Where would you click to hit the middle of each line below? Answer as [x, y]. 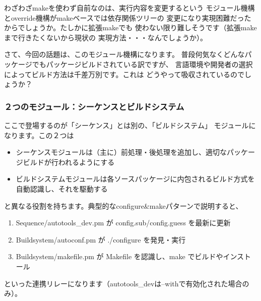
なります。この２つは [39, 135]
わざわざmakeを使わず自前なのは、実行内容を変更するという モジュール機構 [129, 8]
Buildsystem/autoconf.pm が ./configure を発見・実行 [101, 239]
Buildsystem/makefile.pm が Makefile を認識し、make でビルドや [119, 256]
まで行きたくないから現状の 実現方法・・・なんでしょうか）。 [106, 37]
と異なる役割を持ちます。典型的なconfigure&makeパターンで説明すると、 [123, 205]
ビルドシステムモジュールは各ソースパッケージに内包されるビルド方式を [135, 179]
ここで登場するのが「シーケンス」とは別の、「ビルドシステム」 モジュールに [130, 125]
